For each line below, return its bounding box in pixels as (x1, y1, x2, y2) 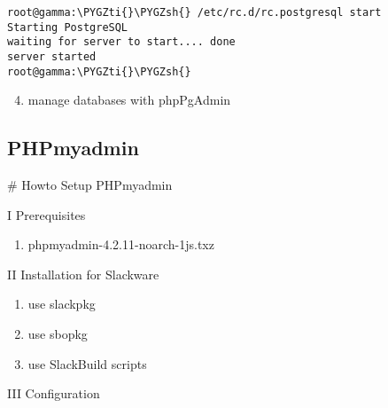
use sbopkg (27, 325, 88, 343)
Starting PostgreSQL (7, 20, 128, 34)
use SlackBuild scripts (27, 354, 147, 373)
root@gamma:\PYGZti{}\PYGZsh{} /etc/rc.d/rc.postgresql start (7, 6, 382, 19)
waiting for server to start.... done (7, 35, 236, 49)
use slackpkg (27, 294, 96, 313)
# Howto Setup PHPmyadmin (7, 176, 173, 194)
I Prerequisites (7, 205, 86, 224)
